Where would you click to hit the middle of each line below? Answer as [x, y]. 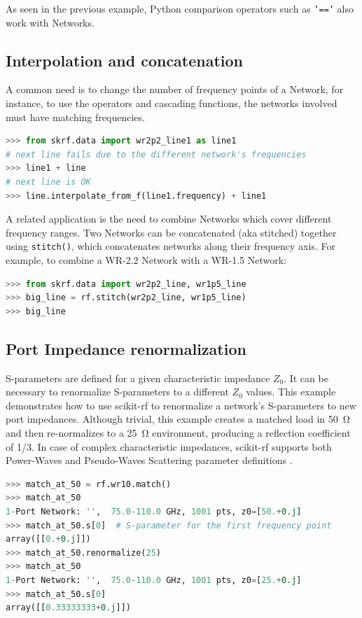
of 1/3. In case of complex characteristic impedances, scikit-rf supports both [169, 446]
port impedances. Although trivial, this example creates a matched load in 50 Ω [178, 419]
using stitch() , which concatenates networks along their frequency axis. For [170, 246]
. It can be [306, 378]
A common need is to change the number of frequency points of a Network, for [175, 89]
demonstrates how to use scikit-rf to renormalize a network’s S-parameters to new [181, 405]
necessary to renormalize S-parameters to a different [117, 392]
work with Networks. [50, 22]
